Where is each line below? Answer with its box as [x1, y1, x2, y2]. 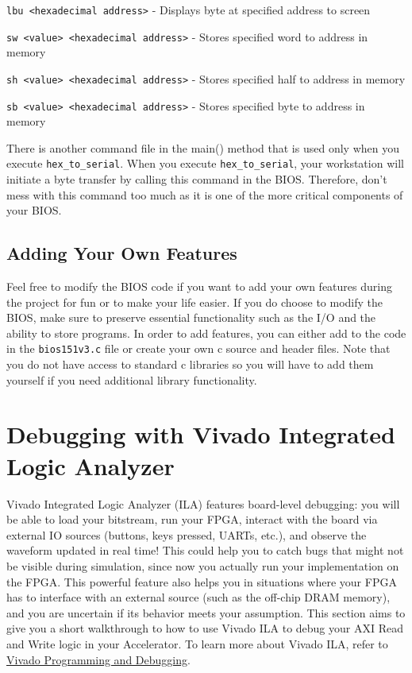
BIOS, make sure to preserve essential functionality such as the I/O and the [6, 309, 376, 326]
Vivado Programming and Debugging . [6, 651, 191, 667]
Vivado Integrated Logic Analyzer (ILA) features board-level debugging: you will [6, 495, 400, 512]
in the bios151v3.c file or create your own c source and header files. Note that [6, 340, 391, 357]
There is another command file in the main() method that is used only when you [6, 139, 399, 156]
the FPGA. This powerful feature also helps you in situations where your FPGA [6, 573, 397, 590]
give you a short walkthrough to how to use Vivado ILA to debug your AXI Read [6, 620, 403, 636]
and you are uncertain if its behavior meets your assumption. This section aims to [6, 604, 406, 621]
